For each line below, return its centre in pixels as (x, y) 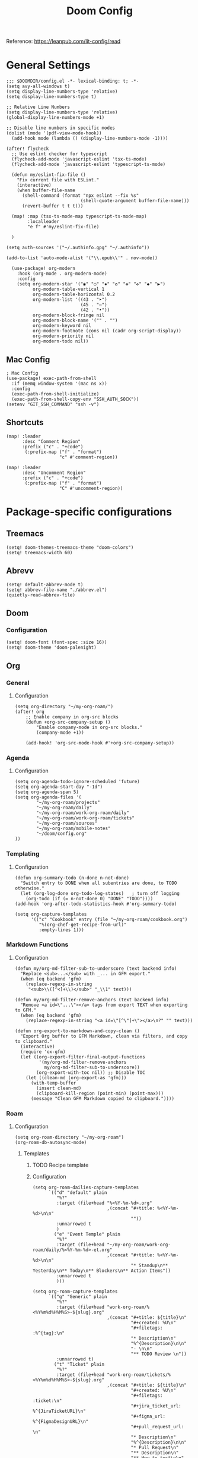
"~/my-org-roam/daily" (64, 808)
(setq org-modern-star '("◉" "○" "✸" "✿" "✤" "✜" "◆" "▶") (91, 284)
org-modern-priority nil (63, 336)
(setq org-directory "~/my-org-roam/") (64, 706)
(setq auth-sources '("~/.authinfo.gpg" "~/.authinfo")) (78, 248)
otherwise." (29, 888)
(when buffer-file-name (46, 191)
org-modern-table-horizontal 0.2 (74, 295)
